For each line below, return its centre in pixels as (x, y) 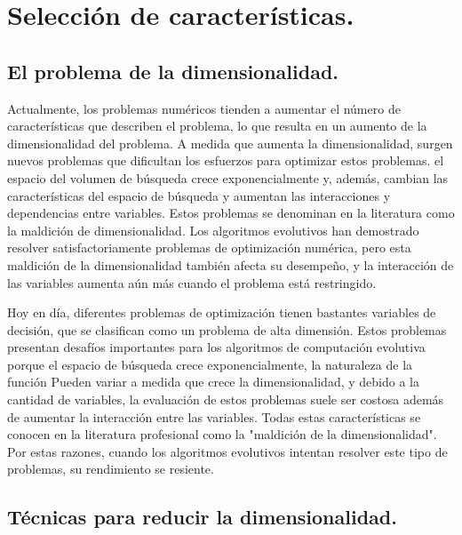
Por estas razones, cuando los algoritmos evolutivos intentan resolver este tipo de (227, 451)
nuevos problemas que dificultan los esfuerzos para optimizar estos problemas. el (226, 160)
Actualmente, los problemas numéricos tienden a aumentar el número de (204, 108)
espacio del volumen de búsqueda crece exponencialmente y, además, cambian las (228, 177)
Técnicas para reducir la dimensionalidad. (202, 517)
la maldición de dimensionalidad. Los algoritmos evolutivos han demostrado (213, 230)
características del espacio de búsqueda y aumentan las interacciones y (199, 195)
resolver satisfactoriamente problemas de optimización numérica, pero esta (209, 248)
